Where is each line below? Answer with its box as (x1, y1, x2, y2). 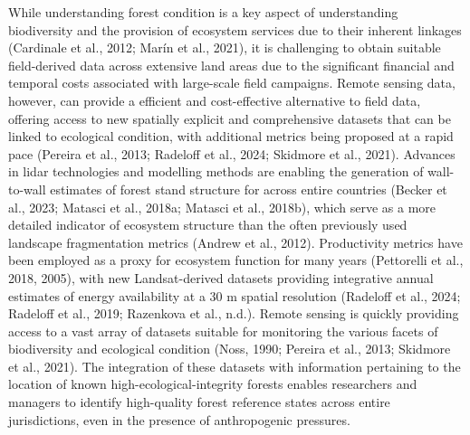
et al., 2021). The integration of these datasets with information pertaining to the (8, 356, 461, 375)
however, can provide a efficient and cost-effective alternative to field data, (8, 90, 421, 109)
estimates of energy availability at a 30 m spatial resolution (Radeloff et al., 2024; (8, 286, 461, 305)
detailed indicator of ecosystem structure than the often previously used (8, 215, 408, 234)
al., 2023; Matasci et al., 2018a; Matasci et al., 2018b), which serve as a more (8, 197, 436, 216)
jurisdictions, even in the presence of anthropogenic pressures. (8, 410, 350, 429)
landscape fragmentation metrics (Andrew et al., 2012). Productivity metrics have (8, 232, 463, 251)
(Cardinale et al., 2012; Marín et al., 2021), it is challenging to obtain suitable (8, 38, 441, 57)
